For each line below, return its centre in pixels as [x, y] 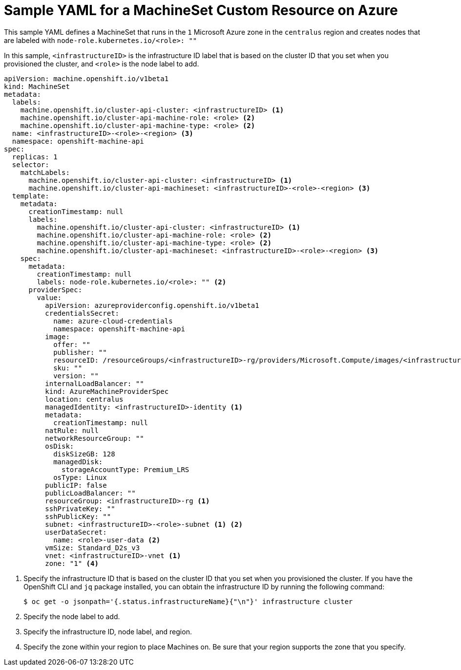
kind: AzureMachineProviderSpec [107, 391]
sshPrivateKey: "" [80, 508]
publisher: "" [80, 352]
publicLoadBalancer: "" [90, 493]
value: [49, 297]
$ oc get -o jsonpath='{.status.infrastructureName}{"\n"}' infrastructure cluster [188, 601]
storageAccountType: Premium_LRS [126, 469]
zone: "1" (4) [72, 563]
